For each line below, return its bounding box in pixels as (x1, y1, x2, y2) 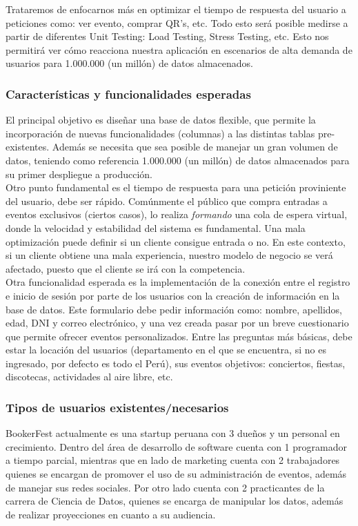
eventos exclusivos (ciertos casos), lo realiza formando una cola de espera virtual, (6, 207, 348, 222)
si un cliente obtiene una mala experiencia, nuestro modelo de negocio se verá (6, 248, 333, 262)
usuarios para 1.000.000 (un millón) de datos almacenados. (6, 56, 253, 70)
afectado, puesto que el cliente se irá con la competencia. (6, 261, 246, 275)
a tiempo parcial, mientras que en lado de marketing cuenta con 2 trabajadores (6, 453, 340, 467)
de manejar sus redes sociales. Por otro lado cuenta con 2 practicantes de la (6, 480, 325, 494)
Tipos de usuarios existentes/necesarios (6, 398, 229, 416)
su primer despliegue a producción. (6, 166, 153, 181)
